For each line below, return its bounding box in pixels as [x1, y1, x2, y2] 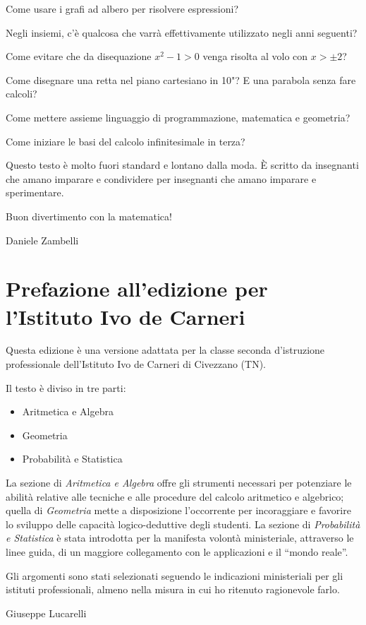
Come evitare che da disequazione [6, 49, 152, 64]
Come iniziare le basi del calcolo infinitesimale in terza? [6, 133, 245, 148]
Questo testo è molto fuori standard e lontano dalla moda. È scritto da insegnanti [6, 157, 359, 172]
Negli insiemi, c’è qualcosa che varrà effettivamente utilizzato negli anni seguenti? [6, 25, 358, 40]
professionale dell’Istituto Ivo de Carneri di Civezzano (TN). [6, 357, 267, 371]
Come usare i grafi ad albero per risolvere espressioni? [6, 1, 239, 16]
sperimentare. [6, 185, 64, 200]
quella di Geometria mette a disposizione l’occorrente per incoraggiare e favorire [6, 503, 351, 518]
